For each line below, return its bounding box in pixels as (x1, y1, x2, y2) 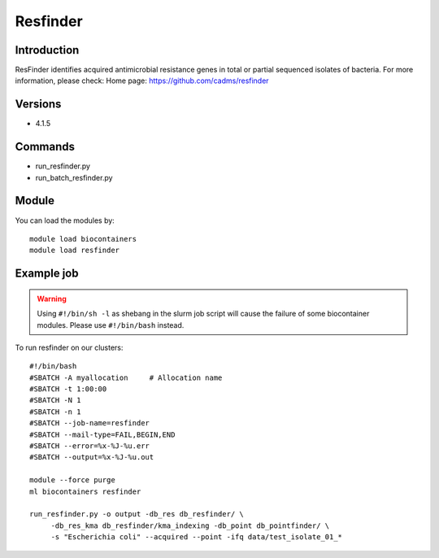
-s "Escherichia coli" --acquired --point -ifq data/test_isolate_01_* (50, 533, 343, 542)
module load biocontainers (29, 234, 137, 243)
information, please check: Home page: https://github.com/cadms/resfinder (15, 76, 269, 85)
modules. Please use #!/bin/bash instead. (37, 320, 185, 329)
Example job (15, 267, 79, 281)
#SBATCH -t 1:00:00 (29, 385, 107, 394)
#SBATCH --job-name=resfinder (29, 419, 150, 428)
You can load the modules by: (15, 216, 115, 225)
